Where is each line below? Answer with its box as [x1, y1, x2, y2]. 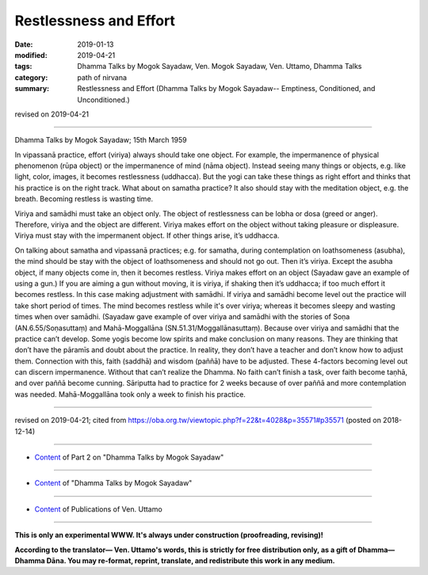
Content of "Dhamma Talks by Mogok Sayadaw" [34, 478, 193, 488]
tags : [14, 62, 32, 71]
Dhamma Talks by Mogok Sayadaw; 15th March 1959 [14, 135, 187, 145]
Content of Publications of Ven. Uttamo [34, 504, 162, 514]
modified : [14, 50, 48, 59]
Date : [14, 40, 33, 49]
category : [14, 72, 48, 82]
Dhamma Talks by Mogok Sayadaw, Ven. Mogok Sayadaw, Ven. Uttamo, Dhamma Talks [77, 62, 362, 71]
